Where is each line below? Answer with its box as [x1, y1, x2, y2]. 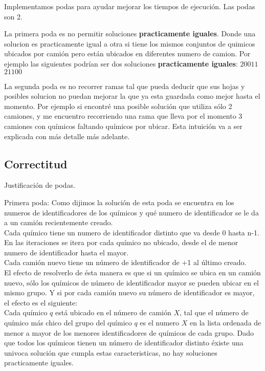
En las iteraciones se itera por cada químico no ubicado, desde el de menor [4, 237, 238, 248]
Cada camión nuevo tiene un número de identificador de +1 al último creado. [4, 257, 247, 268]
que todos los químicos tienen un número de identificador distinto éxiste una [4, 337, 244, 348]
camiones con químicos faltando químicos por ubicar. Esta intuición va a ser [4, 120, 242, 131]
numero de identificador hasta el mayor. [4, 247, 129, 257]
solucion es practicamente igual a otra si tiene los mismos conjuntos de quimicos [4, 38, 255, 49]
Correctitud [4, 156, 68, 171]
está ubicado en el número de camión [55, 307, 171, 318]
